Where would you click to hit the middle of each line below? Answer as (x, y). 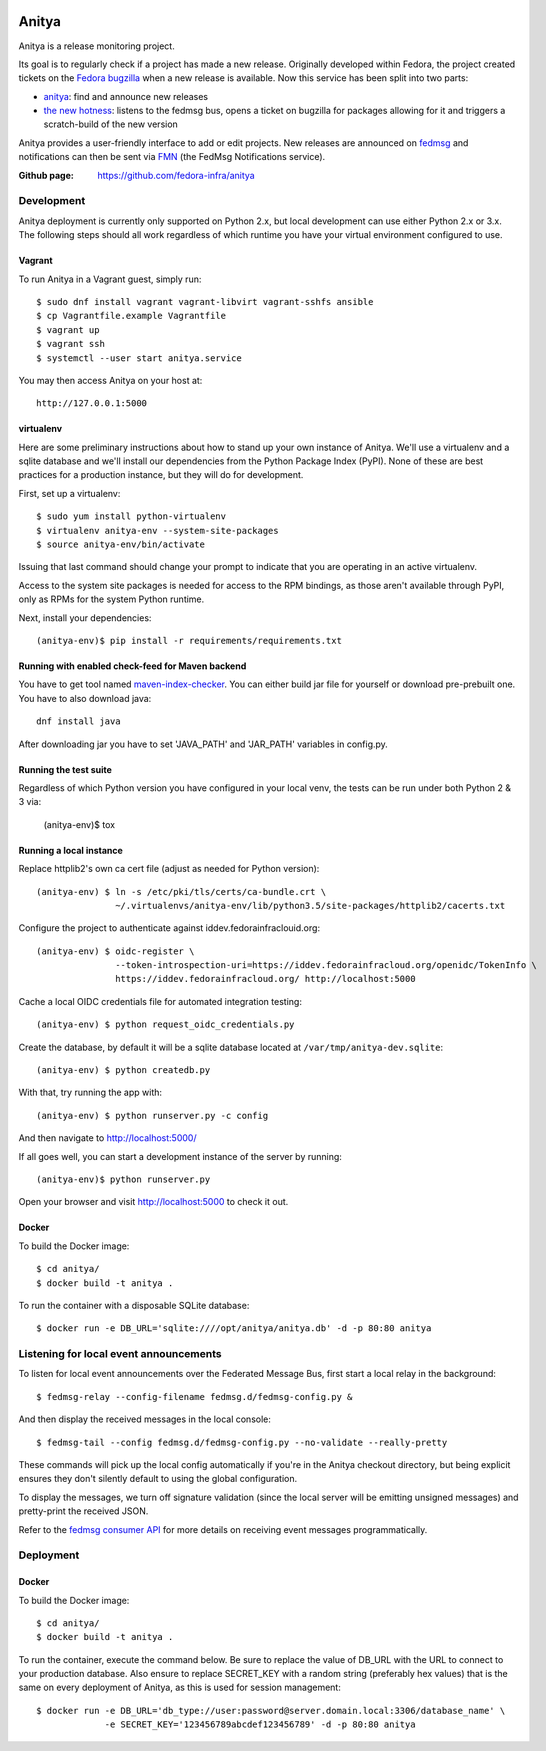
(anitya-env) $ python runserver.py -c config (152, 1115)
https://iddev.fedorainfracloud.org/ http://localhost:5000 (265, 979)
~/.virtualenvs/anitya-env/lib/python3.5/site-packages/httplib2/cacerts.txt (310, 905)
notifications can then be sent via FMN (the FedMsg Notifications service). (172, 157)
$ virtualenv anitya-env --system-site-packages (157, 530)
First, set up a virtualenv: (69, 493)
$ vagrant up (68, 329)
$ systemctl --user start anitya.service (139, 358)
